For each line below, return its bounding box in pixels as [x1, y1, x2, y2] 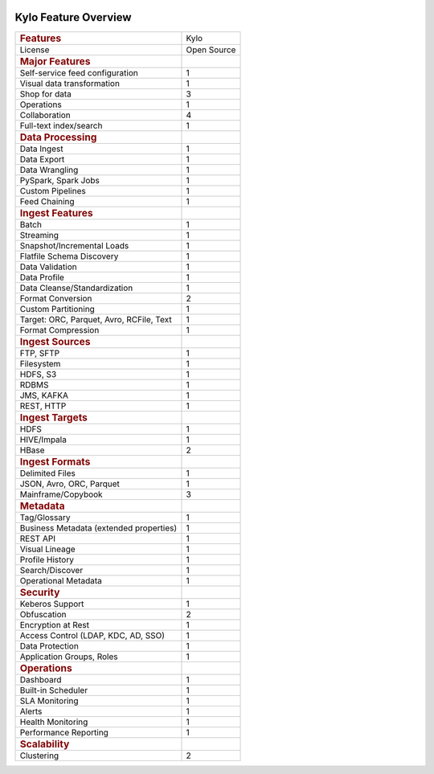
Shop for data [19, 88, 72, 100]
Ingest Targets [19, 411, 88, 424]
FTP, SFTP [19, 347, 60, 358]
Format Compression [19, 324, 100, 335]
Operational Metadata [19, 575, 102, 586]
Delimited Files [19, 467, 76, 478]
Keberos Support [19, 598, 84, 609]
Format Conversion [19, 293, 92, 304]
